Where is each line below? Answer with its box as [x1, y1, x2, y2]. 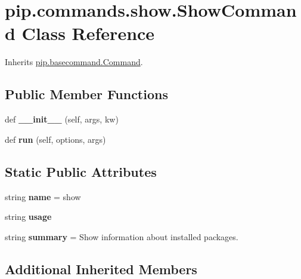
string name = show [5, 190, 81, 203]
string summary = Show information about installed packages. [5, 230, 238, 243]
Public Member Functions [5, 85, 168, 103]
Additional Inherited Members [5, 259, 197, 278]
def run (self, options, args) [5, 133, 106, 145]
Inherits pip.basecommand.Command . [5, 56, 143, 68]
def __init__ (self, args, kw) [5, 113, 119, 125]
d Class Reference [5, 21, 155, 45]
